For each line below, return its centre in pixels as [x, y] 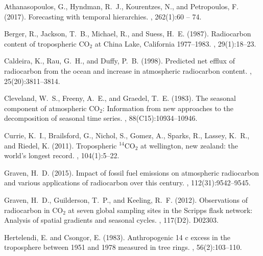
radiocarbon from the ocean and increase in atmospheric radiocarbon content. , [128, 70]
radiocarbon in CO [34, 210]
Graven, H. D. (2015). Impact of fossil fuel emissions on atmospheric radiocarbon [132, 172]
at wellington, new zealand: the [189, 145]
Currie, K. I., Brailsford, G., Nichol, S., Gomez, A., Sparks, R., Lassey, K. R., [127, 135]
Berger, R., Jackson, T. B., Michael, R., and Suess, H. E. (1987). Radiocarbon [128, 34]
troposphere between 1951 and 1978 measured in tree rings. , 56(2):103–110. [123, 247]
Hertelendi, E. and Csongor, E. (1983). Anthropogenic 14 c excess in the [117, 237]
